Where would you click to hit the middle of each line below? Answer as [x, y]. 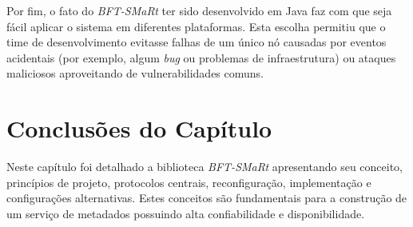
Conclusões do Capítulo [139, 128]
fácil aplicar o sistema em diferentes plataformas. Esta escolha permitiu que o [196, 26]
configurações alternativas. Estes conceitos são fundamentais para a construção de [207, 198]
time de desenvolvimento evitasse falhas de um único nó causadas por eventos [197, 42]
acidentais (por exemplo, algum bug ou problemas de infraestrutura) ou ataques [201, 57]
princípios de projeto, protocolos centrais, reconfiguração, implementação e [189, 182]
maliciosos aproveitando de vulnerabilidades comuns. [135, 73]
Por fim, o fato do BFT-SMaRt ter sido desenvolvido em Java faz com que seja [199, 10]
